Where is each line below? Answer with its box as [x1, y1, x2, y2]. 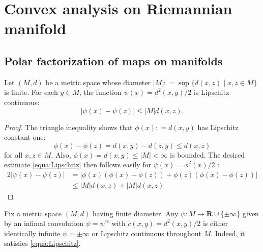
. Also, [51, 149, 71, 160]
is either [202, 218, 228, 229]
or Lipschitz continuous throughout [92, 228, 202, 238]
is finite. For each [4, 87, 58, 97]
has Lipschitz [197, 121, 239, 132]
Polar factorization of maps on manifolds [4, 53, 223, 68]
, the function [79, 87, 122, 97]
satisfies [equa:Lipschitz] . [4, 238, 81, 248]
